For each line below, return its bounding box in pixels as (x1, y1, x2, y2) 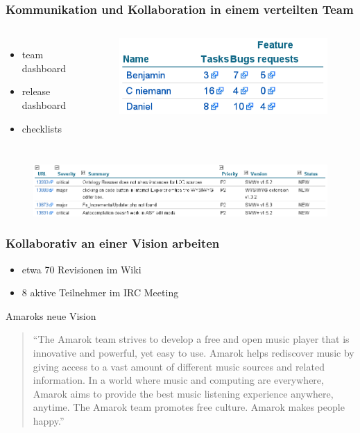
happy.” (33, 413, 65, 427)
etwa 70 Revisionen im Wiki (22, 262, 142, 276)
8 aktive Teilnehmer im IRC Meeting (22, 285, 179, 300)
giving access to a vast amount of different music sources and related (33, 359, 325, 373)
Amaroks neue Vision (6, 308, 96, 323)
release (22, 84, 51, 99)
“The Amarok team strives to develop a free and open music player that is (33, 332, 350, 346)
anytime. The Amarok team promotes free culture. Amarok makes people (33, 400, 345, 414)
